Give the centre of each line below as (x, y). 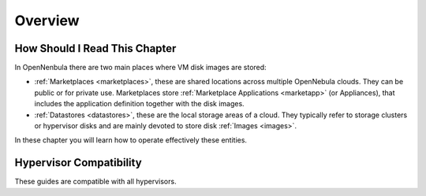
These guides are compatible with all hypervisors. (95, 182)
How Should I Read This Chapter (95, 48)
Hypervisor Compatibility (78, 163)
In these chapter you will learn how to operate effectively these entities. (131, 140)
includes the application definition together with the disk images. (139, 104)
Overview (47, 20)
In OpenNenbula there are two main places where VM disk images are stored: (141, 68)
